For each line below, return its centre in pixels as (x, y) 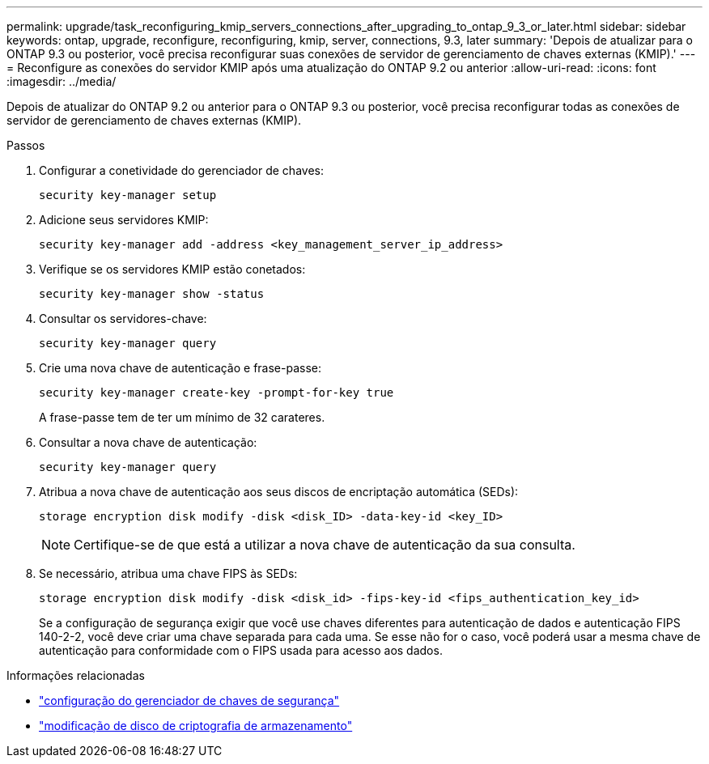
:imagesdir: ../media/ (62, 81)
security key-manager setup (128, 195)
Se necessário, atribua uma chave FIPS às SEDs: (168, 573)
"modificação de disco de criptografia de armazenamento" (196, 726)
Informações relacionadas (76, 675)
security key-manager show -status (152, 294)
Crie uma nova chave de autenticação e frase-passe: (180, 368)
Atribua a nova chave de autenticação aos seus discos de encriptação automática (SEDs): (279, 492)
